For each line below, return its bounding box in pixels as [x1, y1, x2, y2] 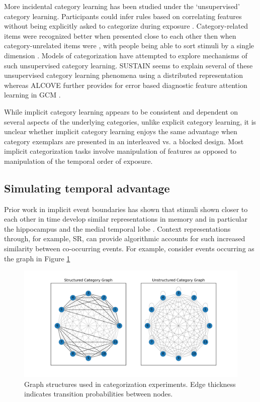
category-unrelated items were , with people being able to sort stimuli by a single [4, 40, 254, 51]
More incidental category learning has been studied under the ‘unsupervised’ [4, 1, 240, 11]
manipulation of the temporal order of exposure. [4, 155, 153, 166]
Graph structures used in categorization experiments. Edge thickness [24, 378, 236, 389]
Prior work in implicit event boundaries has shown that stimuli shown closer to [4, 204, 248, 214]
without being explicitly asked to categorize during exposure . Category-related [4, 21, 248, 31]
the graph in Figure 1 [4, 253, 70, 263]
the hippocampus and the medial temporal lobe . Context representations [4, 223, 231, 234]
